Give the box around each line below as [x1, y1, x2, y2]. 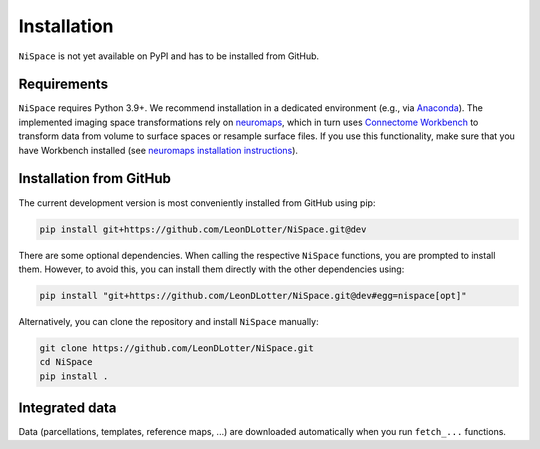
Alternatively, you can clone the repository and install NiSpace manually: [18, 315, 319, 327]
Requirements [18, 76, 109, 93]
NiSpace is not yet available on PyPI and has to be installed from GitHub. [18, 50, 320, 62]
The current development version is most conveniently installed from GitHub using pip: [18, 196, 376, 209]
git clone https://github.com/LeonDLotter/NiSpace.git [39, 342, 314, 354]
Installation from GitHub [18, 170, 172, 187]
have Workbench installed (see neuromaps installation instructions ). [18, 144, 299, 156]
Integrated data [18, 400, 117, 417]
